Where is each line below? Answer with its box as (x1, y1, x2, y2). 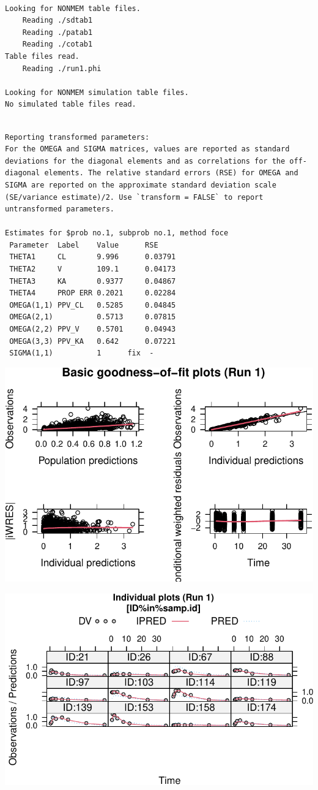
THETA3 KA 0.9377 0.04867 (9, 276, 176, 286)
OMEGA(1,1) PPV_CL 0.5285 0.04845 (9, 300, 176, 310)
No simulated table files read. (5, 100, 136, 109)
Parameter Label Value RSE (9, 240, 158, 249)
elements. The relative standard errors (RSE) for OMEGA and (44, 169, 298, 178)
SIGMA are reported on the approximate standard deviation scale (5, 180, 276, 189)
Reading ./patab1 (22, 28, 93, 37)
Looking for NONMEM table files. (5, 4, 141, 13)
